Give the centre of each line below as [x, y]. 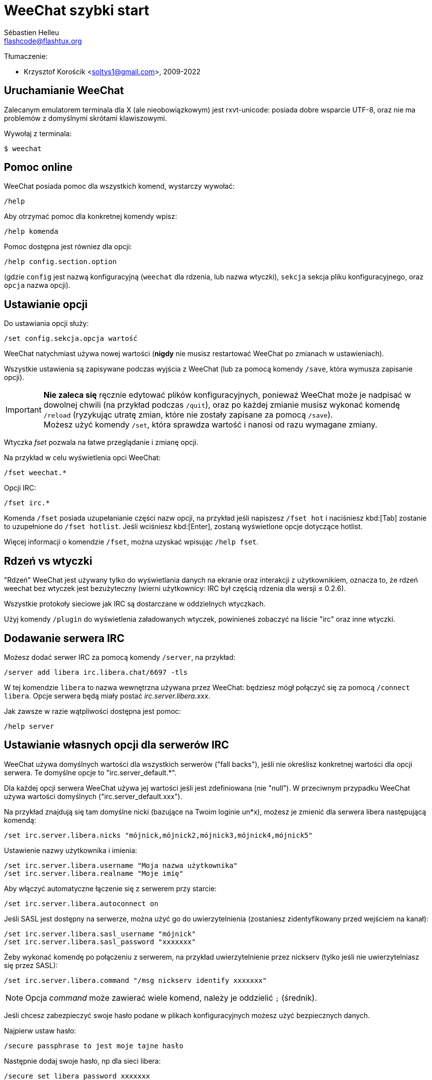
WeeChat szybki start [77, 10]
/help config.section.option [60, 262]
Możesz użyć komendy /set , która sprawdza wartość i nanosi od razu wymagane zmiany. [210, 425]
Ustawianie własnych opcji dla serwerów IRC [117, 745]
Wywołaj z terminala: [38, 133]
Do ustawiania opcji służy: [47, 324]
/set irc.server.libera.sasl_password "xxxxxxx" [100, 942]
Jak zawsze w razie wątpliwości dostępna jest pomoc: [93, 711]
